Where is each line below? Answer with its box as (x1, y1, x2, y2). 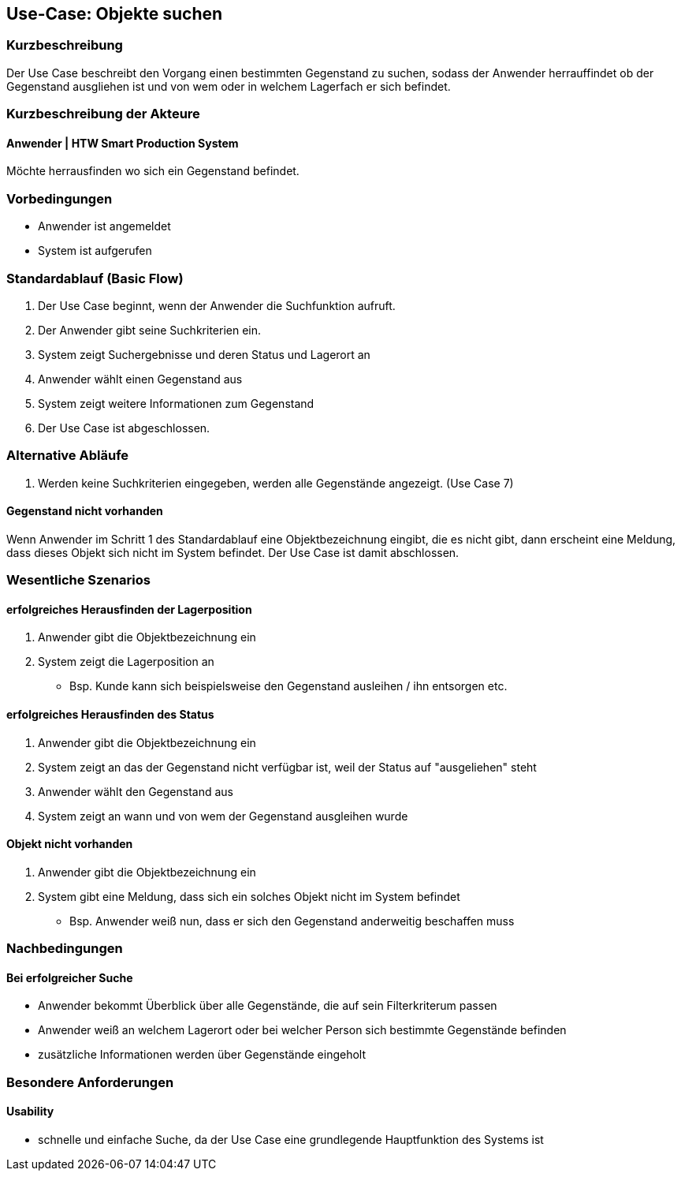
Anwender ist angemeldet (38, 219, 171, 234)
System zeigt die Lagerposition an (38, 655, 214, 669)
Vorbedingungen (6, 190, 113, 207)
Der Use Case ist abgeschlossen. (38, 420, 210, 435)
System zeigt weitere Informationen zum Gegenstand (38, 396, 314, 410)
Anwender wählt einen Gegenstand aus (38, 372, 243, 386)
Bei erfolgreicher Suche (6, 970, 133, 985)
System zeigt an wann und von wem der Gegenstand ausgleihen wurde (38, 809, 408, 823)
